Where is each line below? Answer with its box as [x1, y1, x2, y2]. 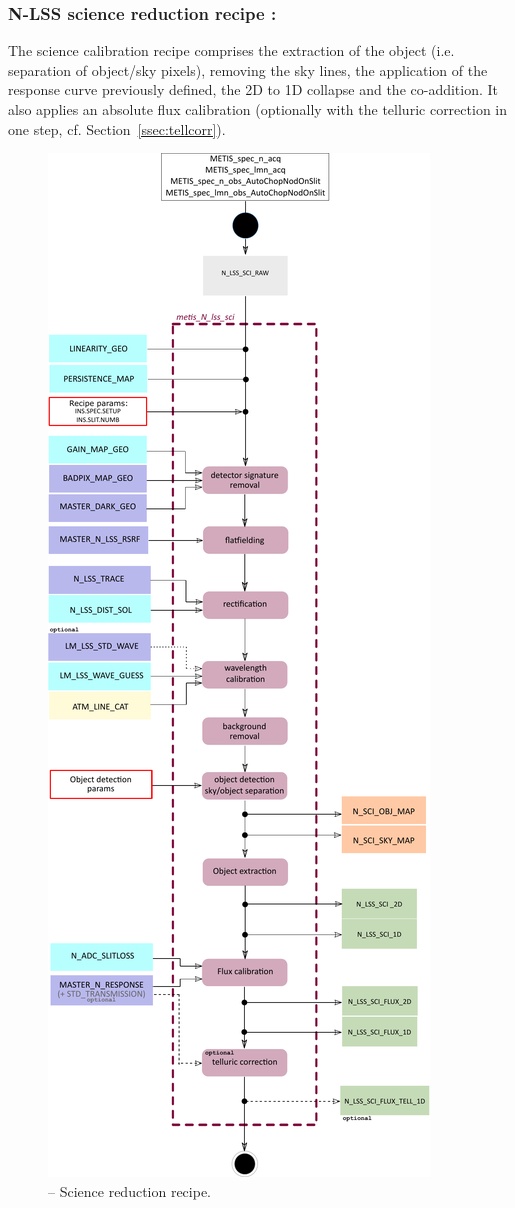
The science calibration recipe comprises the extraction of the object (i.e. [8, 40, 455, 61]
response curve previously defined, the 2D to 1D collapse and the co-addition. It [8, 79, 499, 100]
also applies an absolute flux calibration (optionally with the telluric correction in [8, 99, 507, 119]
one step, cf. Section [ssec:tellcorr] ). [8, 118, 226, 139]
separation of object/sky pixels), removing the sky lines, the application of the [8, 59, 488, 80]
